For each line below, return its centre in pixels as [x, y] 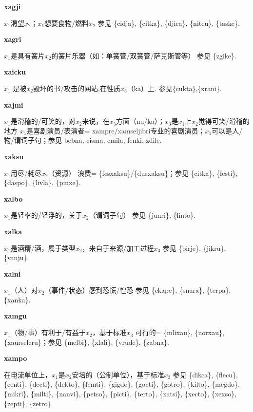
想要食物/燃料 [67, 23]
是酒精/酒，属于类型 [43, 248]
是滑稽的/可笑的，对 [43, 121]
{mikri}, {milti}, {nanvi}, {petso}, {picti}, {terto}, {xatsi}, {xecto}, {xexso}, [120, 394]
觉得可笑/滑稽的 [224, 121]
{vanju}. [17, 257]
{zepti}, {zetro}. [29, 403]
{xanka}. [17, 299]
